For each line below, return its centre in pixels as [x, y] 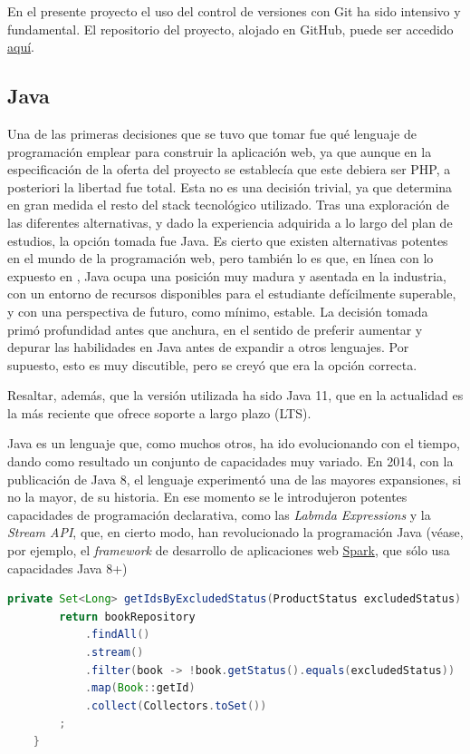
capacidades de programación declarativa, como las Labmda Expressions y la [219, 514]
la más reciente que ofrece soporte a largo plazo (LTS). [159, 412]
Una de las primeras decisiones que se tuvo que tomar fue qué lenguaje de [212, 133]
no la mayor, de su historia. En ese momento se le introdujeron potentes [207, 497]
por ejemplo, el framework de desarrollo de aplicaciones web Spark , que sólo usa [229, 550]
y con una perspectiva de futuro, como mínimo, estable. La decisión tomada [218, 311]
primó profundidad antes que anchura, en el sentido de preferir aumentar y [215, 329]
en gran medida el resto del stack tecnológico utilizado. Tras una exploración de [229, 205]
